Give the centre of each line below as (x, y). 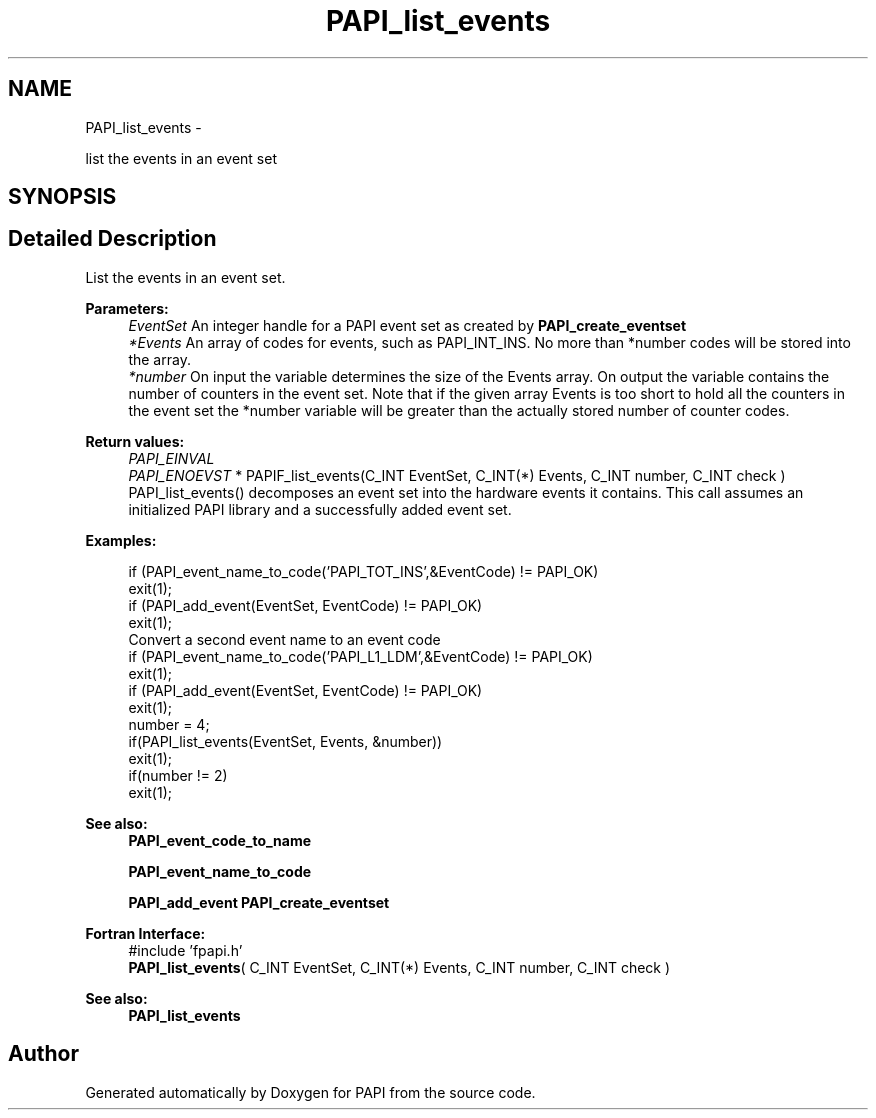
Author (43, 1054)
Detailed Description (112, 239)
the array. (159, 359)
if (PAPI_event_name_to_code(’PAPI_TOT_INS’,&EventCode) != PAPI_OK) (363, 571)
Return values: (135, 441)
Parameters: (127, 308)
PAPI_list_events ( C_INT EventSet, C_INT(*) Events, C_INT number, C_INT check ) (399, 967)
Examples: (121, 540)
